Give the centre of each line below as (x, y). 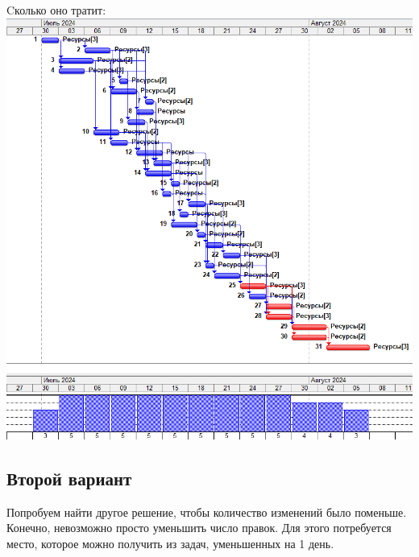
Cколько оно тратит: (56, 10)
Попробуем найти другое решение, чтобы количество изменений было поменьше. (207, 512)
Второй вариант (69, 478)
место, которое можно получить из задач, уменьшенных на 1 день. (170, 543)
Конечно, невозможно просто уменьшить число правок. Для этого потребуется (199, 528)
